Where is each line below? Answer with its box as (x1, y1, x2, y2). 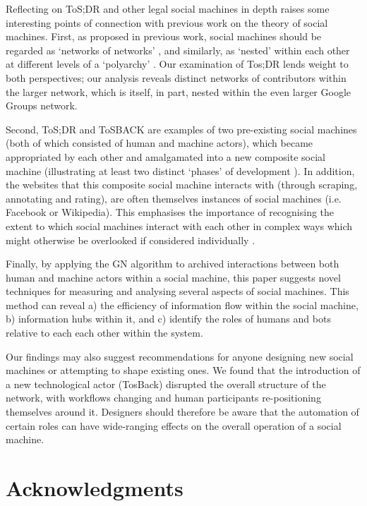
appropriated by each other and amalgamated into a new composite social (6, 149, 325, 164)
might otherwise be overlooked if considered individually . (6, 232, 255, 247)
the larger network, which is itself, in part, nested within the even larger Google (6, 84, 351, 99)
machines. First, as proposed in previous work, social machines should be (6, 29, 322, 44)
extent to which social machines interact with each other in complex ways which (6, 218, 353, 233)
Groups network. (6, 98, 78, 113)
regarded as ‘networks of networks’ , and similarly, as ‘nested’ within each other (6, 42, 350, 57)
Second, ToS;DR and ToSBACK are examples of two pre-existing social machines (6, 121, 357, 136)
